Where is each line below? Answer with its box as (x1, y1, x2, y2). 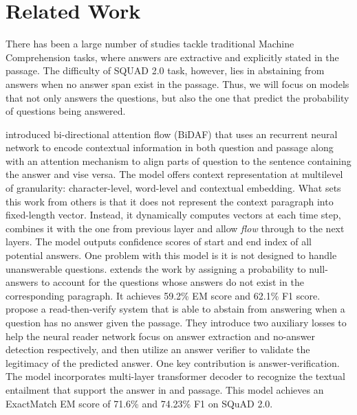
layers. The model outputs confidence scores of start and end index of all (6, 234, 312, 249)
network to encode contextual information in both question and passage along (6, 140, 334, 155)
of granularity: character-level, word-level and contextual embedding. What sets (6, 181, 341, 195)
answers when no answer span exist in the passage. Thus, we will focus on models (6, 76, 349, 91)
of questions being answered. (6, 104, 126, 118)
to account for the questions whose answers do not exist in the (41, 275, 304, 289)
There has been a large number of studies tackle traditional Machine (6, 36, 294, 51)
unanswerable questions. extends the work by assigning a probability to (6, 261, 306, 276)
